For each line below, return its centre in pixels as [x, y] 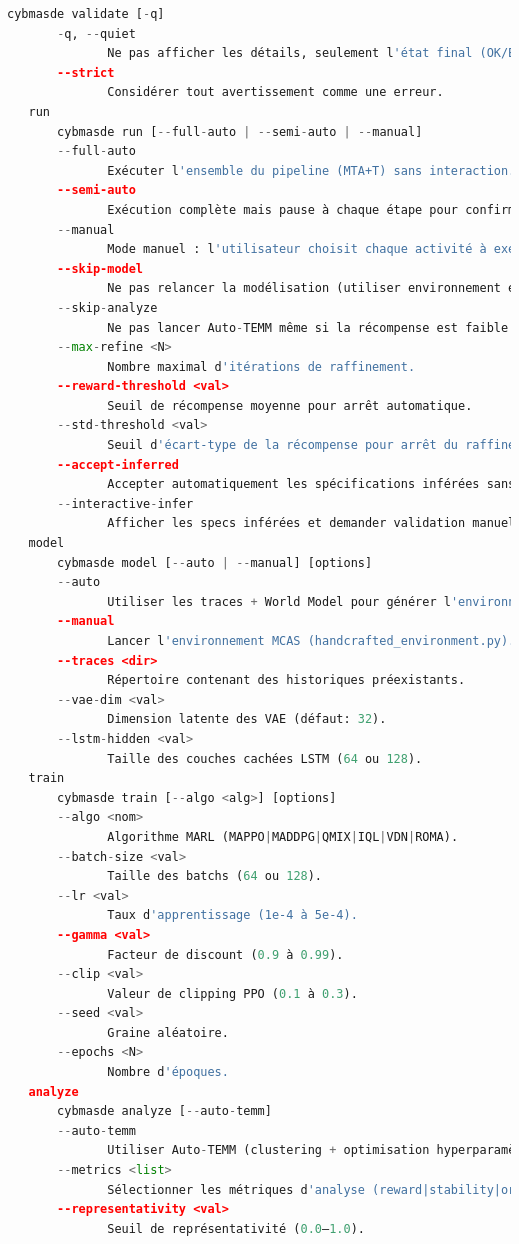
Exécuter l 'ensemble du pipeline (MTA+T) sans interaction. [311, 170]
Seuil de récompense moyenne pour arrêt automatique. [290, 405]
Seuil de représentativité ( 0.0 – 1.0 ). [236, 1228]
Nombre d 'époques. [168, 1072]
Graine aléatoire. [168, 1032]
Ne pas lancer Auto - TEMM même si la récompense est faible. [311, 327]
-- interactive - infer [125, 503]
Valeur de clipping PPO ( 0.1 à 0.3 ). [232, 993]
